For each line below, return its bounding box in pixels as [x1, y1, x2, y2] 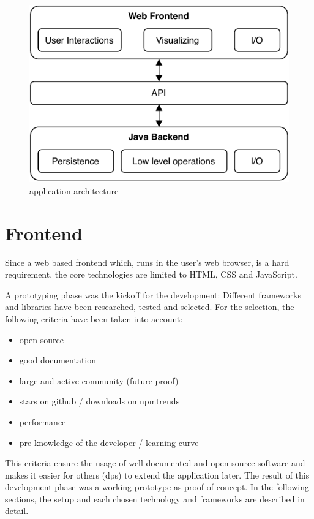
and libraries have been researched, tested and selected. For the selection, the [5, 300, 294, 313]
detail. [5, 504, 29, 517]
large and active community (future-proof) [19, 374, 179, 387]
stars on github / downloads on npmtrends [19, 395, 180, 407]
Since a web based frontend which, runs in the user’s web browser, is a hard [5, 256, 290, 268]
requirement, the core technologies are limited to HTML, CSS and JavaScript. [5, 268, 297, 281]
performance [19, 415, 66, 428]
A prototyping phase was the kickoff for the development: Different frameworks [5, 288, 301, 301]
